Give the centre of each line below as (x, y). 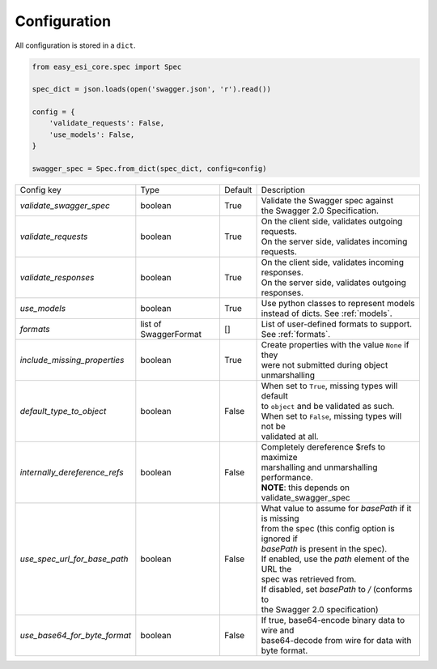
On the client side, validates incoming (333, 262)
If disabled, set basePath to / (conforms (337, 590)
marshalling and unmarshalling (319, 467)
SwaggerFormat (171, 334)
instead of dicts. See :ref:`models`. (327, 313)
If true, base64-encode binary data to (333, 620)
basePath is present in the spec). (324, 549)
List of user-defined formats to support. (337, 324)
